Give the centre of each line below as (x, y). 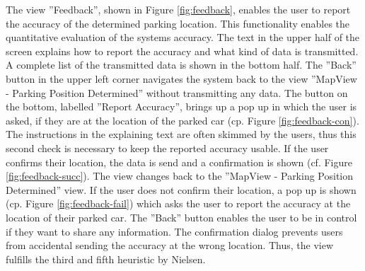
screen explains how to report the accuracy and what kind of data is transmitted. (182, 51)
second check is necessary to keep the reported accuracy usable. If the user (167, 148)
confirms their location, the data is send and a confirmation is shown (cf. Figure (179, 162)
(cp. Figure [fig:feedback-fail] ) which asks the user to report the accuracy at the (178, 203)
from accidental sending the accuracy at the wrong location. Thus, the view (170, 245)
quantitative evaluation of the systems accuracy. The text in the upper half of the (183, 37)
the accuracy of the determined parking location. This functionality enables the (178, 23)
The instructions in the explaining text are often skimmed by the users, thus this (181, 134)
